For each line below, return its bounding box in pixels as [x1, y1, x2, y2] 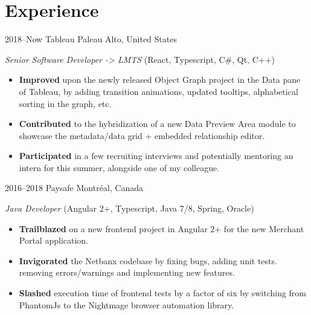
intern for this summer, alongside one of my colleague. [19, 161, 220, 174]
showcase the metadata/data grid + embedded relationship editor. [19, 129, 265, 141]
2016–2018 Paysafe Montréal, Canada [5, 181, 144, 194]
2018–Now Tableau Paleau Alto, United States [5, 33, 177, 45]
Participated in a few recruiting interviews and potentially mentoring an [19, 149, 293, 162]
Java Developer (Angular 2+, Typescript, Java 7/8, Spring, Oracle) [5, 202, 254, 215]
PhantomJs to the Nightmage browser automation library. [19, 298, 234, 311]
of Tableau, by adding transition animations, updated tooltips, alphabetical [19, 85, 298, 97]
